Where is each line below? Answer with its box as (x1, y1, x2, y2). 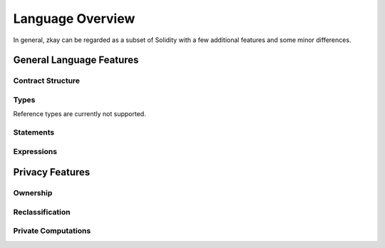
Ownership (13, 188, 53, 198)
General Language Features (13, 54, 139, 66)
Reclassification (13, 207, 71, 217)
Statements (13, 128, 55, 138)
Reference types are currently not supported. (13, 110, 146, 118)
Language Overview (13, 11, 135, 26)
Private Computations (13, 226, 91, 236)
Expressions (13, 146, 57, 156)
